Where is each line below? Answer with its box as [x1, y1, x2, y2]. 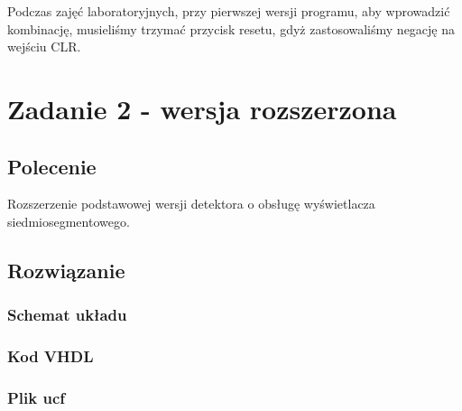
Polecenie [7, 152, 97, 180]
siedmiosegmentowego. [7, 211, 130, 230]
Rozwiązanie [7, 256, 125, 284]
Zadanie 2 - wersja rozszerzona [7, 89, 397, 126]
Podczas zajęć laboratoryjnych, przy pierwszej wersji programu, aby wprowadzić [7, 2, 450, 20]
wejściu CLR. [7, 37, 81, 56]
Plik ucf [7, 386, 66, 408]
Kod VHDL [7, 345, 94, 368]
